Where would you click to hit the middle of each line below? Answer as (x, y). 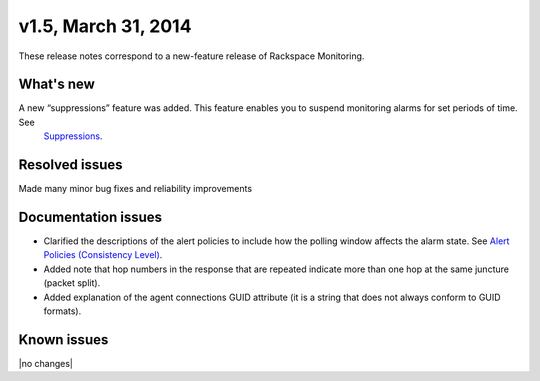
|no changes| (46, 363)
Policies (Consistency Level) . (103, 255)
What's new (56, 84)
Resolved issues (71, 165)
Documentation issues (90, 216)
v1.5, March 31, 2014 (105, 26)
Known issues (63, 339)
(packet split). (72, 283)
